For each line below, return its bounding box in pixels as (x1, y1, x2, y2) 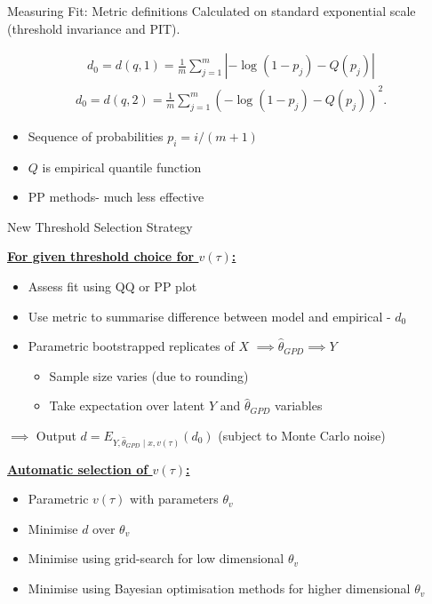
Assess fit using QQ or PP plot (28, 276, 197, 295)
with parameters (130, 489, 219, 508)
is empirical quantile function (42, 157, 202, 176)
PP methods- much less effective (28, 187, 204, 206)
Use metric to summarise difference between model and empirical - (28, 306, 391, 325)
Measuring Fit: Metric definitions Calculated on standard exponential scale (7, 2, 416, 20)
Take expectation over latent (49, 396, 205, 415)
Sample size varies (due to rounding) (49, 366, 249, 385)
